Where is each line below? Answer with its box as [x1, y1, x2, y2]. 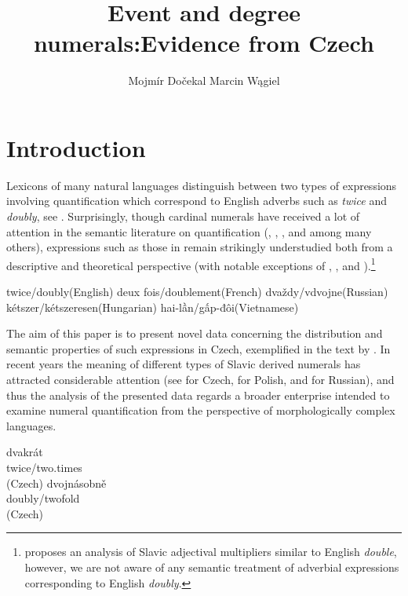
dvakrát [6, 444, 43, 460]
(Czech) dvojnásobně [6, 474, 107, 491]
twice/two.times [6, 459, 82, 475]
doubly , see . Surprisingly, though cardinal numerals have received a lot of [6, 208, 360, 225]
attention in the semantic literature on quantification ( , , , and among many [6, 223, 372, 239]
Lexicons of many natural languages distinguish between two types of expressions [6, 177, 397, 193]
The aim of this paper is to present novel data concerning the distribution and [6, 325, 383, 342]
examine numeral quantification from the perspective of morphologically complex [6, 402, 395, 419]
